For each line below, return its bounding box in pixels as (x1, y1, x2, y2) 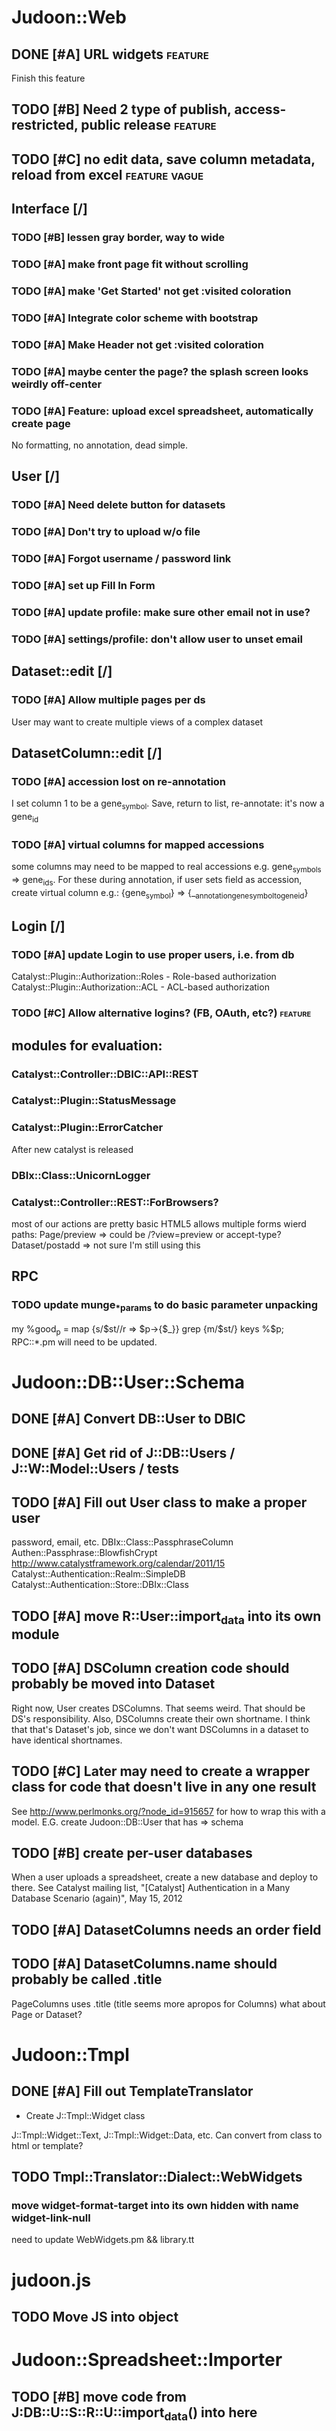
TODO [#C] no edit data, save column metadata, (11, 151, 316, 168)
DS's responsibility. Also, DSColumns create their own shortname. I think (11, 1712, 311, 1725)
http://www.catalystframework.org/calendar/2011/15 (11, 1557, 226, 1570)
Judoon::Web (11, 6, 127, 29)
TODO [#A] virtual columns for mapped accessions (11, 837, 265, 851)
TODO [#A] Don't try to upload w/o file (11, 525, 201, 539)
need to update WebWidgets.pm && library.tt (11, 2234, 195, 2246)
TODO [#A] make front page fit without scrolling (11, 257, 249, 271)
